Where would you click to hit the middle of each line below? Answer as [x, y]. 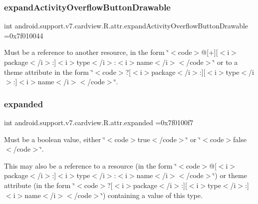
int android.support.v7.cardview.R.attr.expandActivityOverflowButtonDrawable [126, 26]
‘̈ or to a [225, 62]
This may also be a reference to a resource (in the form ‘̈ [91, 165]
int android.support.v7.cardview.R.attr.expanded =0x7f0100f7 [99, 122]
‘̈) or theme [230, 175]
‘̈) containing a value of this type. [152, 195]
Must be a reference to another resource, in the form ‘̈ [87, 52]
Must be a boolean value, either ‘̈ [55, 139]
